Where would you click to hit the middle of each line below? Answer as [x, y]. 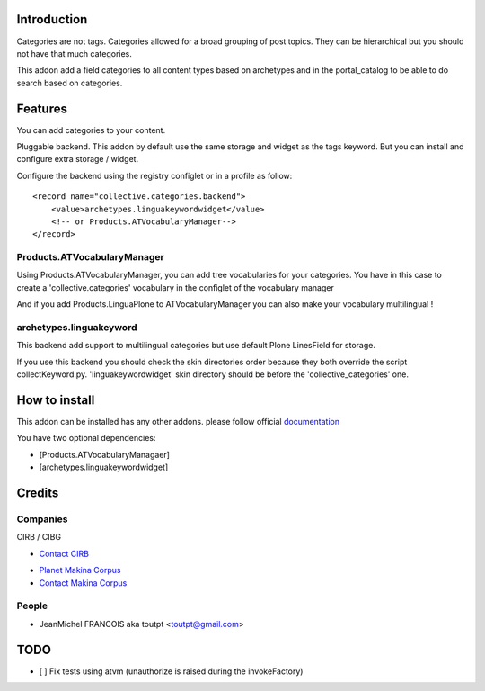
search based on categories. [70, 83]
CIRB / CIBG [39, 537]
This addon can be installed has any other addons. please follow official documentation [178, 422]
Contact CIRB [64, 553]
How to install [56, 400]
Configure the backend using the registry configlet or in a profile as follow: [154, 175]
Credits [38, 494]
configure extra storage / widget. [78, 159]
